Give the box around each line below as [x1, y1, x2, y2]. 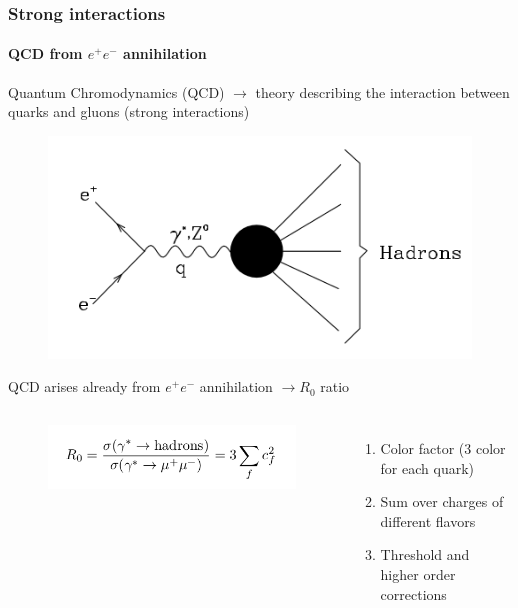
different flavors [380, 510, 476, 531]
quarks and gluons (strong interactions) [8, 101, 250, 122]
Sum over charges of [380, 491, 504, 512]
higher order [380, 564, 456, 585]
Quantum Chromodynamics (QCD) [8, 81, 225, 102]
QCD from [8, 43, 83, 64]
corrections [380, 583, 447, 604]
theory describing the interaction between [255, 81, 510, 102]
